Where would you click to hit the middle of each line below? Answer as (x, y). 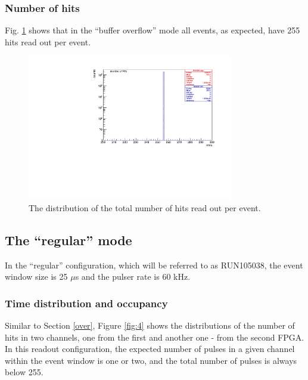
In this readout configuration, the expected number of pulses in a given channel (150, 349)
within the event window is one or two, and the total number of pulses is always (151, 360)
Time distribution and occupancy (86, 303)
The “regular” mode (69, 240)
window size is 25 (36, 276)
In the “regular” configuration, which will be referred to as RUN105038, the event (154, 265)
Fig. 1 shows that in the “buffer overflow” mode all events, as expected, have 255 (153, 30)
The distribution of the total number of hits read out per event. (145, 207)
